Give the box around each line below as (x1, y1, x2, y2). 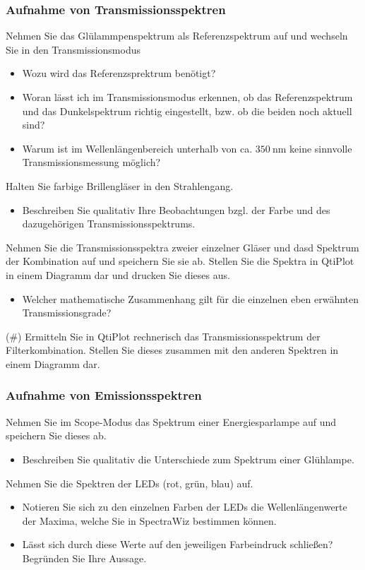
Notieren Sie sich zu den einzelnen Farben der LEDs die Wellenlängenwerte (22, 499, 347, 514)
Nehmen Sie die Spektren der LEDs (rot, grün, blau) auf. (6, 475, 253, 490)
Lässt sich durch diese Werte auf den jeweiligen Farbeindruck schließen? (22, 537, 333, 552)
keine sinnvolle (289, 141, 352, 155)
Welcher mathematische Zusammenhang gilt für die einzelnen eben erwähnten (22, 291, 359, 306)
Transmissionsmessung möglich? (22, 155, 161, 170)
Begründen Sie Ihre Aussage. (22, 550, 147, 565)
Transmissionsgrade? (22, 305, 112, 320)
